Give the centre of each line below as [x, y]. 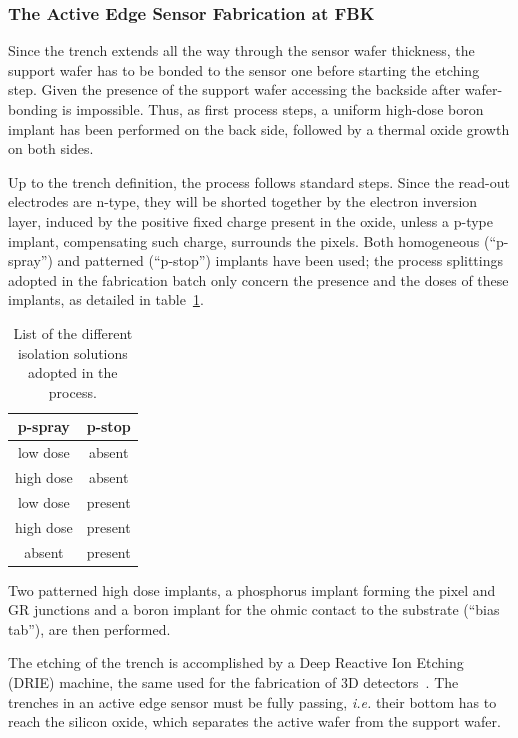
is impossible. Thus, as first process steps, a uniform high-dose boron [273, 109]
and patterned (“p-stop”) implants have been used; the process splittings [280, 260]
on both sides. [51, 148]
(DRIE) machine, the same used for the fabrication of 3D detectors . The [233, 682]
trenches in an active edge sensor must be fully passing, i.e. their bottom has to [252, 701]
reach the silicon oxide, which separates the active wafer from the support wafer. [254, 721]
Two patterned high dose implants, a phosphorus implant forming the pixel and [252, 589]
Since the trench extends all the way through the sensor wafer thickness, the [241, 50]
